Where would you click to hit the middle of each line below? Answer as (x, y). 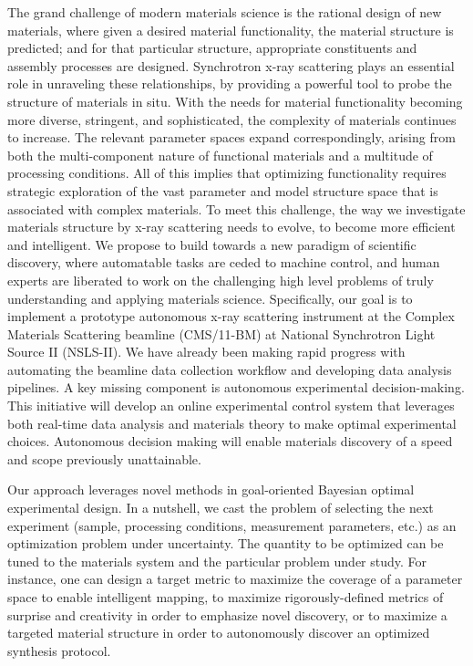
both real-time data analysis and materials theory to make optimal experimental (232, 423)
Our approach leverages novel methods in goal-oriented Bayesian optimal (211, 489)
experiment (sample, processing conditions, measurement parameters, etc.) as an (232, 525)
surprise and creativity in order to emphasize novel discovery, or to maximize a (227, 614)
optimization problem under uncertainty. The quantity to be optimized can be (226, 543)
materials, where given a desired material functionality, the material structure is (231, 30)
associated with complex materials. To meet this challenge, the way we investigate (236, 208)
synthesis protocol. (59, 650)
